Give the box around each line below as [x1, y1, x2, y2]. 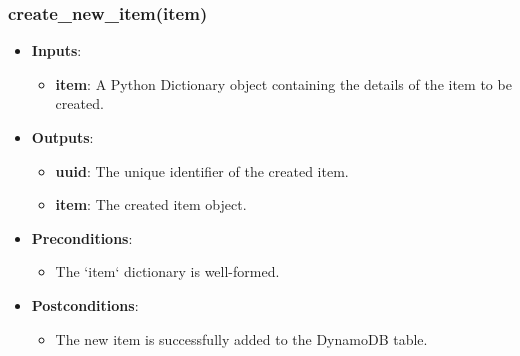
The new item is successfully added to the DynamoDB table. [55, 328, 428, 349]
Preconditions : [31, 227, 133, 248]
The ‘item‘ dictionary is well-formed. [55, 261, 280, 282]
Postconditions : [31, 294, 139, 315]
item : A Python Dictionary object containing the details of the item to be [55, 73, 512, 94]
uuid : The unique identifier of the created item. [55, 160, 349, 181]
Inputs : [31, 40, 82, 61]
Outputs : [31, 127, 94, 147]
